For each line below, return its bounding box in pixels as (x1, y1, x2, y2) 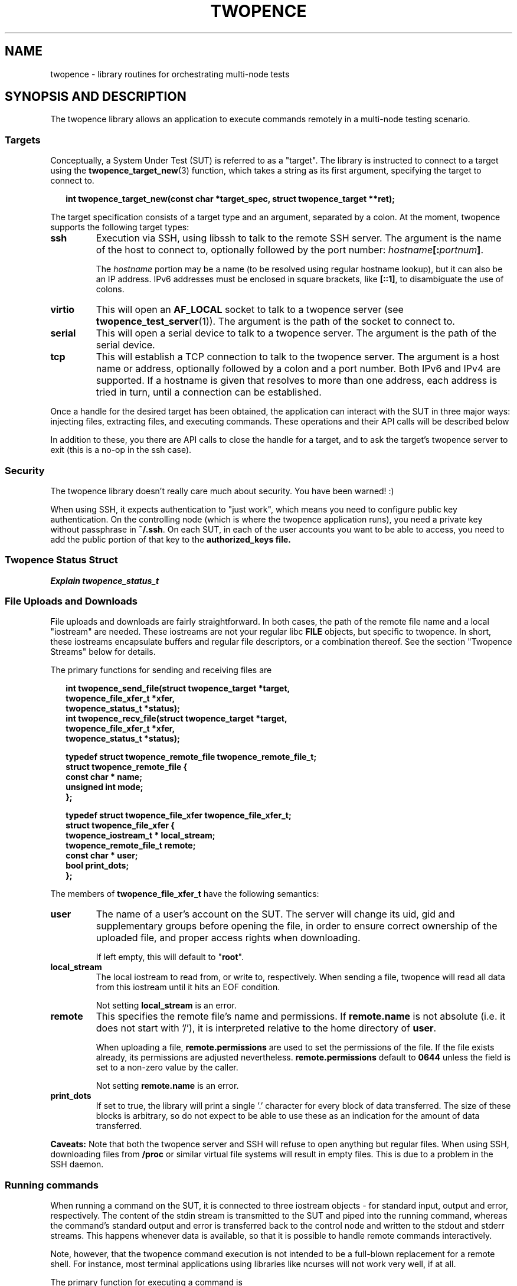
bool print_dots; (66, 860, 129, 871)
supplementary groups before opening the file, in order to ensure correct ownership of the (96, 920, 498, 932)
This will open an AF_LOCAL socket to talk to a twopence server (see (96, 303, 404, 316)
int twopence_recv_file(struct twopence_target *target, (66, 713, 287, 724)
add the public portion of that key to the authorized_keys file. (50, 534, 291, 544)
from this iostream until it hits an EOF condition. (96, 982, 280, 993)
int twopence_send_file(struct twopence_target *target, (66, 683, 290, 694)
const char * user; (66, 850, 138, 861)
